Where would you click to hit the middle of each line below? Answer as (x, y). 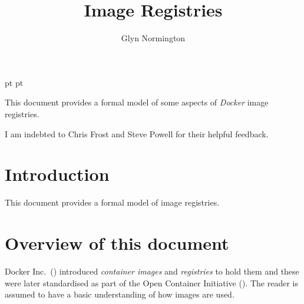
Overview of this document (117, 243)
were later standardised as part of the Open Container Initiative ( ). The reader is (151, 282)
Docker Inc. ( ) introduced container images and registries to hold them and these (152, 271)
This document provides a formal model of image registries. (112, 202)
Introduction (57, 174)
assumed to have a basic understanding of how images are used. (120, 294)
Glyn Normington (153, 38)
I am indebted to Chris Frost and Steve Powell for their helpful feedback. (137, 133)
